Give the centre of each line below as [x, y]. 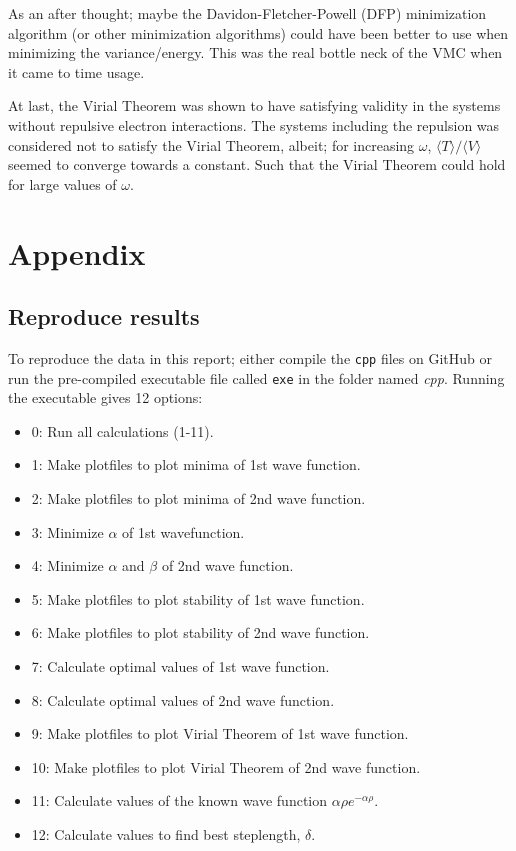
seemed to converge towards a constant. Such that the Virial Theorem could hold [257, 164]
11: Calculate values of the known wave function [179, 800]
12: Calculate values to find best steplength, [166, 833]
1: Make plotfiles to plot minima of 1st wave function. [196, 464]
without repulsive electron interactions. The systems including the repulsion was [254, 124]
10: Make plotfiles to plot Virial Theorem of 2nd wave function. [226, 766]
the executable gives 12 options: [105, 397]
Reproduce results [104, 316]
